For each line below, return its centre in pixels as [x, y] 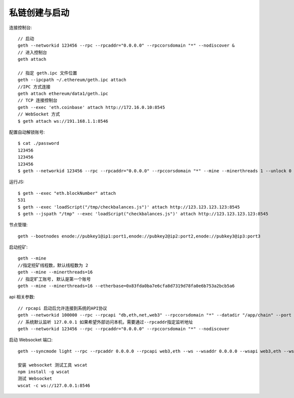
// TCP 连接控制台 [38, 100]
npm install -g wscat [44, 371]
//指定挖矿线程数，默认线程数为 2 [53, 265]
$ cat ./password [38, 143]
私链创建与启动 [39, 13]
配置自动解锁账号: [27, 132]
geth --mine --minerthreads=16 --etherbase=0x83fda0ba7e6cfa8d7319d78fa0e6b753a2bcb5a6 [126, 286]
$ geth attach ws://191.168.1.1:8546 [63, 121]
